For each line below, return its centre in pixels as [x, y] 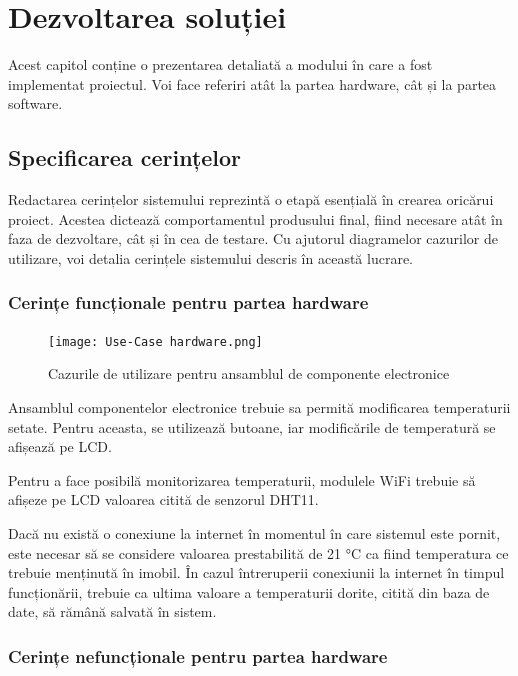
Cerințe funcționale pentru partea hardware [188, 302]
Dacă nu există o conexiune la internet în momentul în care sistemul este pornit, [254, 532]
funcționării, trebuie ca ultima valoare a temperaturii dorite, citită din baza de [249, 591]
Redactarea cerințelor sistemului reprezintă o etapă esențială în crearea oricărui [251, 199]
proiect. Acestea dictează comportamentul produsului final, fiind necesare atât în [255, 218]
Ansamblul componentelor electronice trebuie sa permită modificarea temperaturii [259, 406]
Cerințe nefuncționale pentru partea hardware [198, 655]
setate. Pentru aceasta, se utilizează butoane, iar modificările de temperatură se [252, 426]
